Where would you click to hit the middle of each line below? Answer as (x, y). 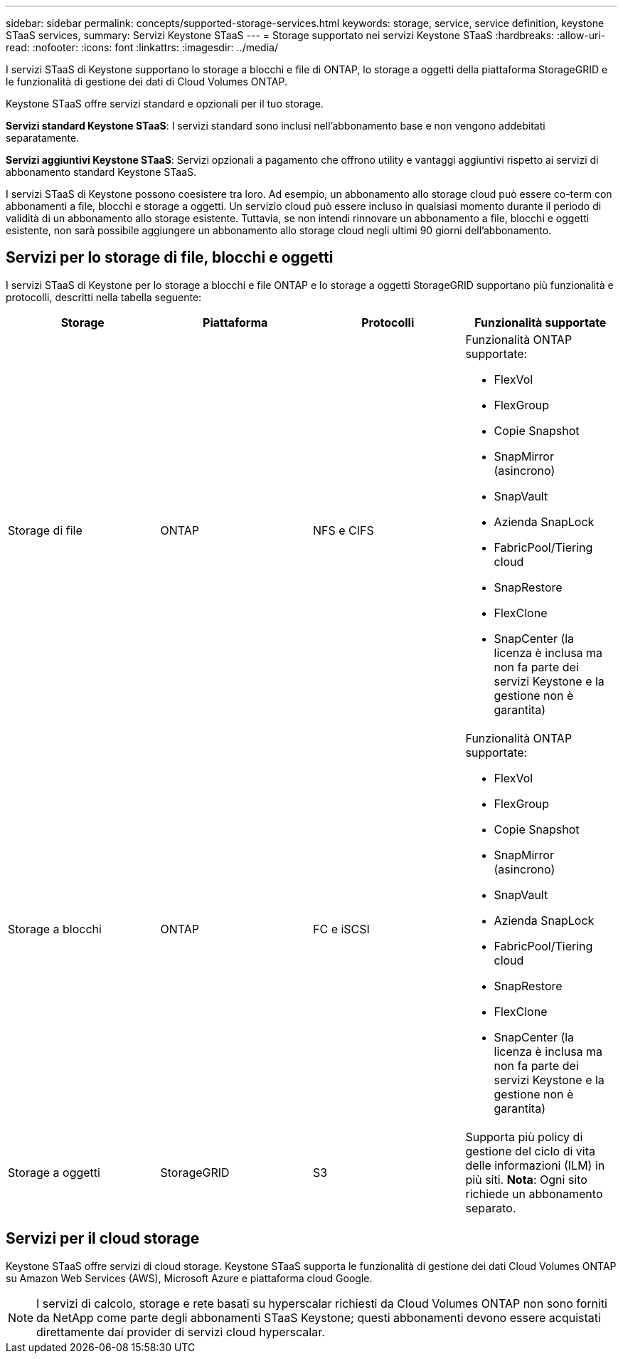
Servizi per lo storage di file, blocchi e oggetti (170, 258)
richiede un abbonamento (534, 1193)
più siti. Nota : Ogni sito (526, 1179)
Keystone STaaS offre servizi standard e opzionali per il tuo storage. (165, 104)
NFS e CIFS (344, 530)
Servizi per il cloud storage (103, 1239)
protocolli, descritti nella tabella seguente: (104, 297)
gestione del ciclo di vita (531, 1151)
